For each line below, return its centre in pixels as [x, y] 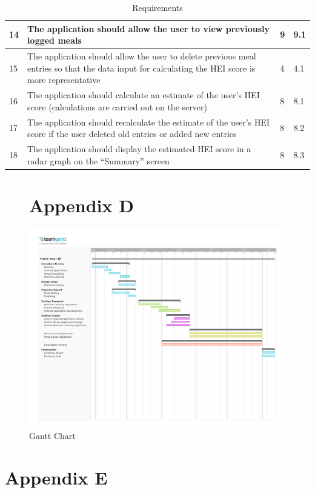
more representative [64, 80]
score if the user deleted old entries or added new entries [132, 134]
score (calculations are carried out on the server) [117, 106]
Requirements [157, 7]
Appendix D [81, 205]
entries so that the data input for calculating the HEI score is [141, 68]
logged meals [55, 40]
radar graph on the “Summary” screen [98, 160]
